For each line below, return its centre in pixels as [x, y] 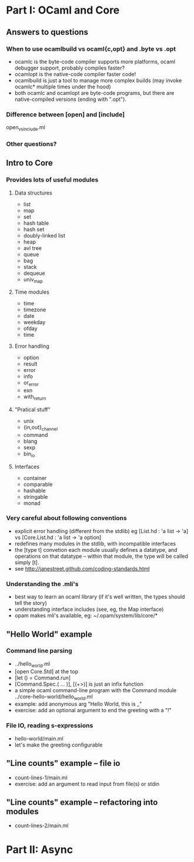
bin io [29, 454]
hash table [36, 223]
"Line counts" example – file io [63, 763]
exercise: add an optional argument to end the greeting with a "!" [93, 710]
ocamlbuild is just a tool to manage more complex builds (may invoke [98, 80]
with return [35, 397]
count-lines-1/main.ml [41, 777]
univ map [33, 280]
